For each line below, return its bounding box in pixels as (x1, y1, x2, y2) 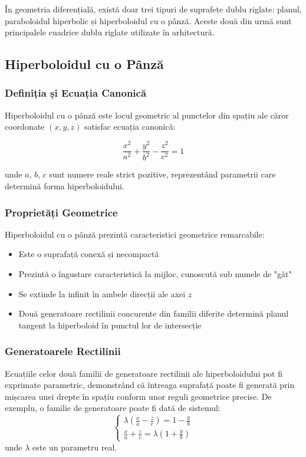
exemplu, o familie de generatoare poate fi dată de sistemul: (5, 402, 221, 414)
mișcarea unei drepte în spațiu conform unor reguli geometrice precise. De (5, 390, 272, 402)
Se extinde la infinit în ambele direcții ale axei (18, 287, 186, 300)
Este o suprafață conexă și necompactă (18, 248, 159, 260)
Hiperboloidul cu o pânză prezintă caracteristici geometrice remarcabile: (5, 228, 265, 240)
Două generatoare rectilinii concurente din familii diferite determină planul (18, 307, 289, 320)
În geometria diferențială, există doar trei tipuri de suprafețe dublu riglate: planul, (5, 3, 302, 15)
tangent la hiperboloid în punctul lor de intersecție (18, 318, 202, 331)
